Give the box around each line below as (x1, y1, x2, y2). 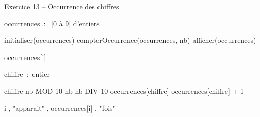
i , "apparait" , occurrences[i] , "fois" (4, 102, 115, 113)
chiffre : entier (4, 69, 50, 79)
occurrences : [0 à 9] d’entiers (4, 18, 100, 28)
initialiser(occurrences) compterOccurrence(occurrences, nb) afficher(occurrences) (4, 35, 256, 45)
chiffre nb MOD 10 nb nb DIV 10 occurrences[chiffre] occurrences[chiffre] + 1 (4, 85, 244, 96)
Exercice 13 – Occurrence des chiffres (4, 1, 119, 11)
